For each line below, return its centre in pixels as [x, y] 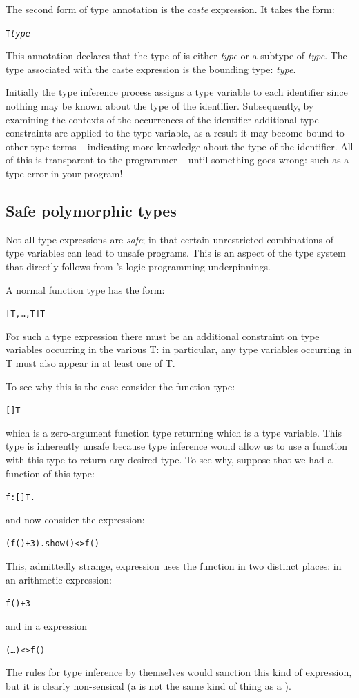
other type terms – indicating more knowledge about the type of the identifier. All [179, 146]
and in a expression [47, 625]
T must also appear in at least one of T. [90, 363]
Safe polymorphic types [91, 210]
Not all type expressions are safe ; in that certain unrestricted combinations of [169, 239]
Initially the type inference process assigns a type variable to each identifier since [177, 92]
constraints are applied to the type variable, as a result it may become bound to [175, 133]
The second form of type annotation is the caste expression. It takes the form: [170, 9]
